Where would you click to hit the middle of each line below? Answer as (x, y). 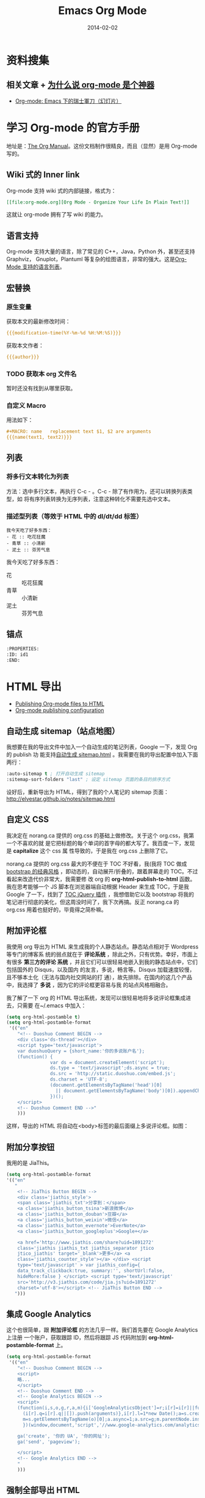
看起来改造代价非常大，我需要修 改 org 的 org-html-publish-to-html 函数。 (101, 879)
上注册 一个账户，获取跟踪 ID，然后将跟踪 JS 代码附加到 (77, 1338)
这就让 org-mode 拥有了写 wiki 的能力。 (56, 215)
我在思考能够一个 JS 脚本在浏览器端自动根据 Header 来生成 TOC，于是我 (98, 886)
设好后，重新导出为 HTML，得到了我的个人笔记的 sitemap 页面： (88, 791)
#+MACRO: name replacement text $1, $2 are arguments (79, 431)
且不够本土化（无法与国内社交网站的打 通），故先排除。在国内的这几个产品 (99, 977)
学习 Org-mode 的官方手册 (73, 127)
